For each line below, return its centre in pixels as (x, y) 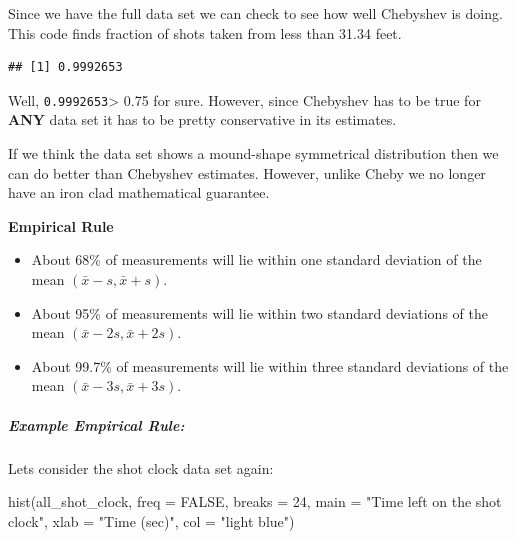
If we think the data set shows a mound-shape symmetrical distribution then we (253, 153)
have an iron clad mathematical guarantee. (139, 192)
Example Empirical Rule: (96, 424)
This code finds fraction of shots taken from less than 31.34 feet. (205, 32)
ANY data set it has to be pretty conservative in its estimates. (202, 119)
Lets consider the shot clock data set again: (141, 467)
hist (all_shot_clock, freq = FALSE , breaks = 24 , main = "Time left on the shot (255, 501)
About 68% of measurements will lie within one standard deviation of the (256, 259)
